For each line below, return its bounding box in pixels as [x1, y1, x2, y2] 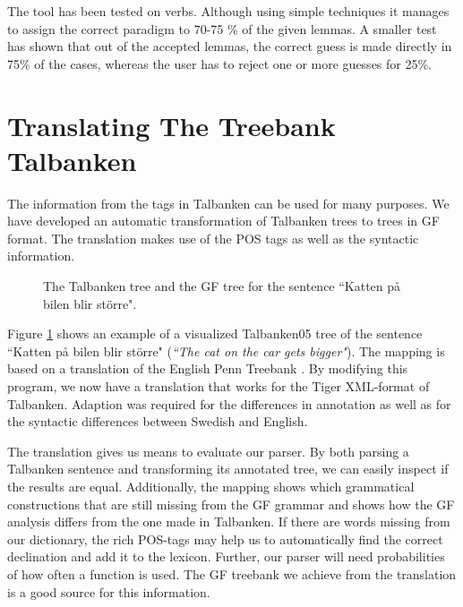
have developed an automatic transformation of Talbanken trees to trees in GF [7, 211, 440, 230]
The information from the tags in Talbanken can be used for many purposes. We [7, 193, 450, 212]
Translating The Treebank [7, 107, 336, 143]
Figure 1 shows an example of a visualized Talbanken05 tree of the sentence [7, 324, 423, 343]
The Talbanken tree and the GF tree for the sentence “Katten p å [43, 277, 401, 295]
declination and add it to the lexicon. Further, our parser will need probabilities [7, 547, 445, 566]
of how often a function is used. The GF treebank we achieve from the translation [7, 564, 457, 583]
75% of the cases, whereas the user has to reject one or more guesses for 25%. [7, 54, 433, 73]
